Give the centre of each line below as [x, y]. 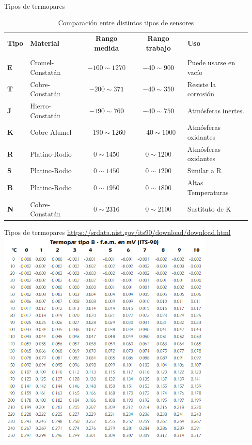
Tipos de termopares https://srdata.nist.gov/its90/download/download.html [117, 232]
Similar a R [204, 170]
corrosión [201, 94]
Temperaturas [208, 192]
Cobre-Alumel [51, 132]
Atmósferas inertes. [216, 110]
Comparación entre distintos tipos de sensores [126, 22]
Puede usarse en [211, 62]
